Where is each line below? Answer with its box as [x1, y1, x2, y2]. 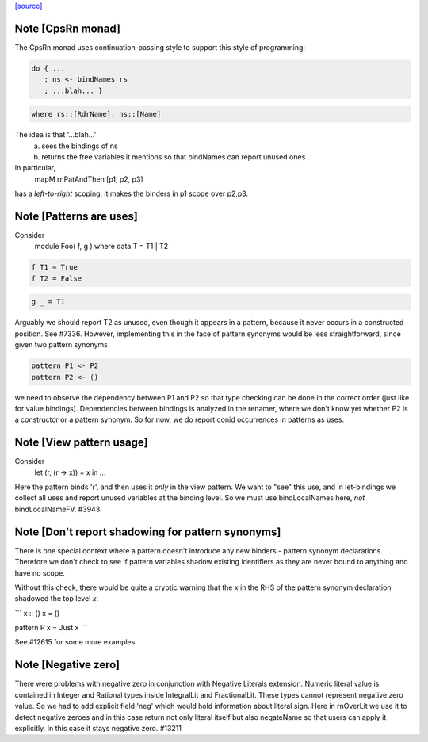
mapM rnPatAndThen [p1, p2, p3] [34, 174, 143, 184]
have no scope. [14, 568, 65, 578]
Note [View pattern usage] [14, 436, 148, 449]
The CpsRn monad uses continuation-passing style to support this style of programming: [14, 42, 305, 52]
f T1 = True [31, 262, 78, 272]
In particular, [14, 163, 55, 173]
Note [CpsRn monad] [14, 21, 120, 35]
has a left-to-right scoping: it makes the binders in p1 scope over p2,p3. [14, 189, 249, 198]
